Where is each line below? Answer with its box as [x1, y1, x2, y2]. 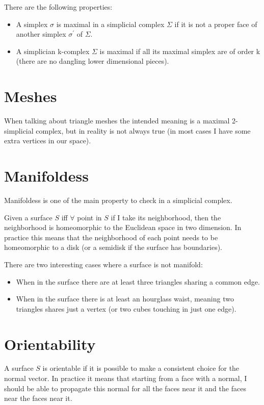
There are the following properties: [4, 2, 113, 12]
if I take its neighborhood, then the [111, 212, 221, 222]
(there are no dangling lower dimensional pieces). [16, 56, 169, 66]
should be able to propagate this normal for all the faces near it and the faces [4, 383, 246, 393]
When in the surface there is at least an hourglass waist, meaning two [16, 293, 234, 304]
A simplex [16, 18, 48, 29]
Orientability [4, 333, 96, 354]
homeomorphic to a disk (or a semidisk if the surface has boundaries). [4, 242, 223, 252]
